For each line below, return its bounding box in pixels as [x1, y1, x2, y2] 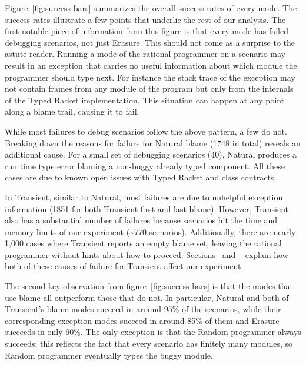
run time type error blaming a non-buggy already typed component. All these [5, 159, 285, 172]
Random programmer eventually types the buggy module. [5, 349, 213, 361]
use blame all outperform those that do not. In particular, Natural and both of [5, 291, 289, 303]
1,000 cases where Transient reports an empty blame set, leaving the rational [5, 237, 282, 249]
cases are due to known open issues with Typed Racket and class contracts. [5, 171, 277, 183]
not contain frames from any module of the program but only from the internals [5, 82, 294, 95]
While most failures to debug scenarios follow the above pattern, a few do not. [5, 125, 287, 137]
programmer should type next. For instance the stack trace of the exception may [5, 71, 295, 83]
